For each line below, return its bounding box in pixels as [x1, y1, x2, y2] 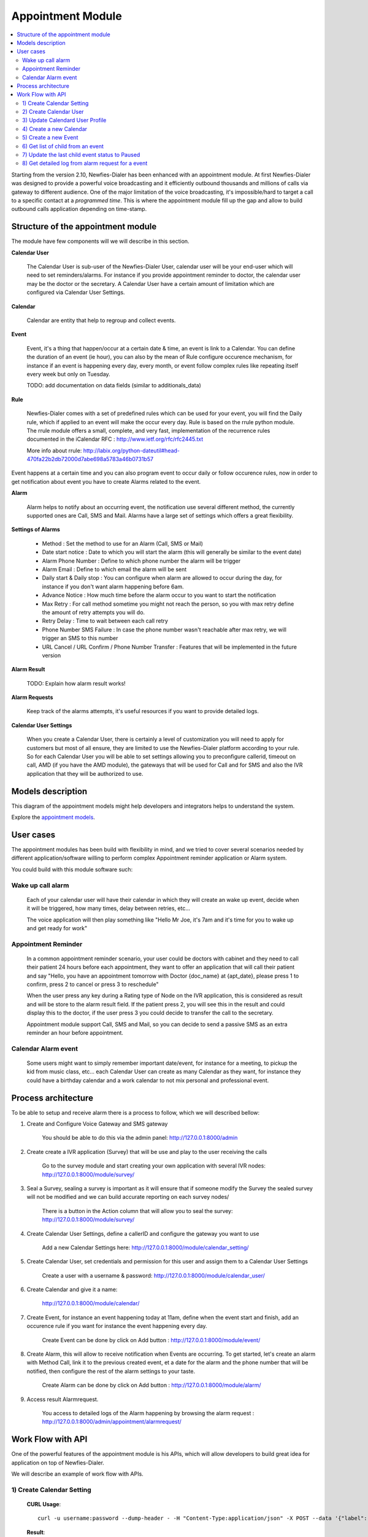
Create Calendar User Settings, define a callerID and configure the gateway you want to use [26, 1230, 259, 1237]
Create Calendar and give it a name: [26, 1286, 118, 1294]
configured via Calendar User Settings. [26, 289, 125, 296]
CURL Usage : [26, 1501, 61, 1508]
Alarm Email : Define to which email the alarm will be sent [42, 566, 187, 573]
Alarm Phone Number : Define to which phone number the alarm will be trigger [42, 557, 241, 564]
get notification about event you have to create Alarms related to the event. [11, 478, 201, 485]
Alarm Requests [11, 693, 53, 701]
